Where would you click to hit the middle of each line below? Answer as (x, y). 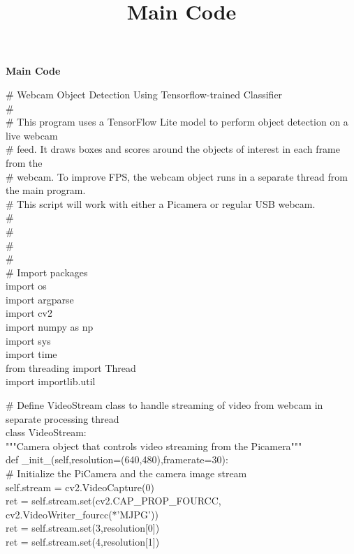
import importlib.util (51, 381)
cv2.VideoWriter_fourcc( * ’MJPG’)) (82, 514)
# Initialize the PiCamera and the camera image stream (126, 473)
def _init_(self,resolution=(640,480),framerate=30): (117, 459)
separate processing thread (62, 418)
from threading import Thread (71, 367)
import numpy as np (50, 327)
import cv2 (29, 313)
